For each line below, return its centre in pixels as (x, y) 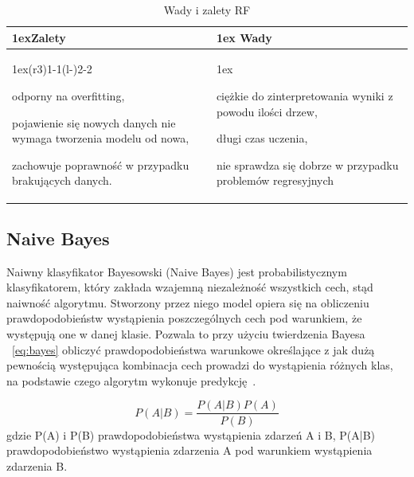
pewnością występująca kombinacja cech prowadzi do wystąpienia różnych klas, (200, 365)
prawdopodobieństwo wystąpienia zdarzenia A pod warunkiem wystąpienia (189, 450)
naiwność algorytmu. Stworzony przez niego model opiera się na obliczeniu (188, 302)
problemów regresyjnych (275, 180)
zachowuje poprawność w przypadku (101, 164)
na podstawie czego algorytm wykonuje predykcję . (131, 380)
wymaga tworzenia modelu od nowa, (101, 138)
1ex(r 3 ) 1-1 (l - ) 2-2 (52, 69)
